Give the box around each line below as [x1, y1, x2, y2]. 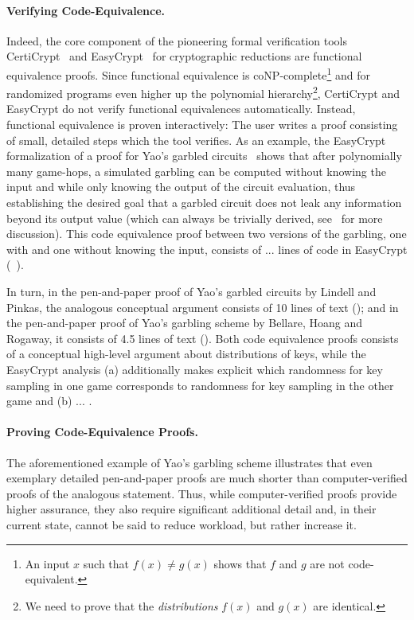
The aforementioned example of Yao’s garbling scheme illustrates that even [6, 454, 373, 470]
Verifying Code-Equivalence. [6, 2, 166, 18]
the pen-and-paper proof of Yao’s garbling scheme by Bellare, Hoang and [6, 314, 362, 331]
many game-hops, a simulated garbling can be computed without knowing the [6, 162, 386, 179]
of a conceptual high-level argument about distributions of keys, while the [6, 345, 366, 362]
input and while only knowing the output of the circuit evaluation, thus [6, 178, 356, 195]
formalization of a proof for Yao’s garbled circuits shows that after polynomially [6, 147, 402, 164]
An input [25, 555, 70, 571]
